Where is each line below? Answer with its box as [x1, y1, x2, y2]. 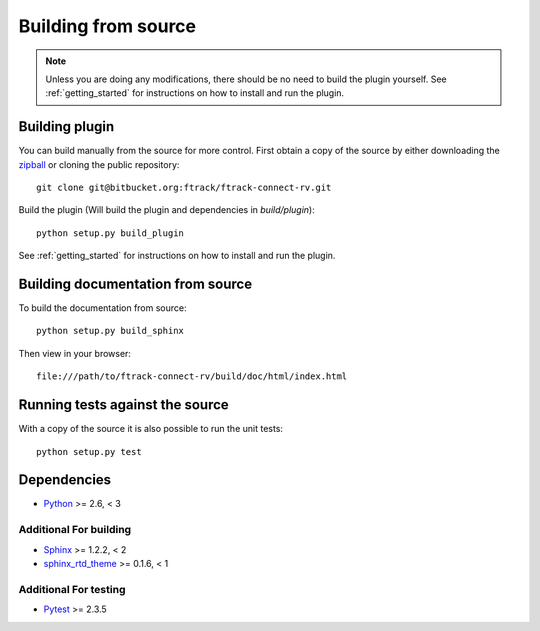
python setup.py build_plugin [36, 227, 185, 239]
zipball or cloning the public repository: [18, 158, 180, 170]
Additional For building [18, 523, 132, 537]
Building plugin [18, 118, 115, 135]
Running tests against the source [18, 396, 229, 414]
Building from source [18, 15, 197, 37]
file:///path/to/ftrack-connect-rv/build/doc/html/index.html [36, 371, 348, 382]
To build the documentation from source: [18, 302, 187, 314]
